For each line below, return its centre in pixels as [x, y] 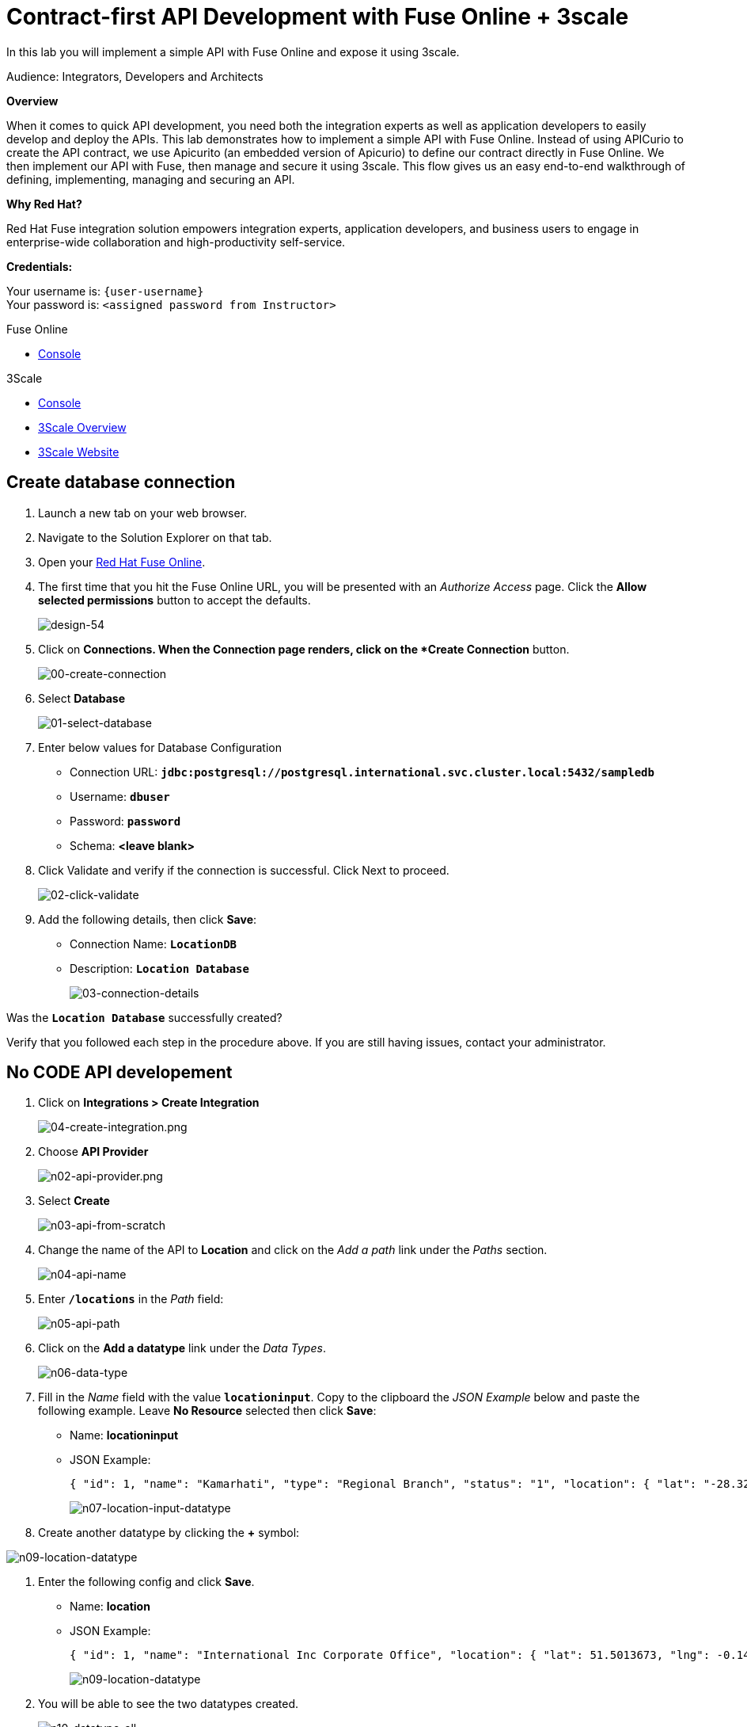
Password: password [125, 821]
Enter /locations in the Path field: [131, 1299]
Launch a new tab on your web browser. [143, 513]
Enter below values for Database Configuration [160, 747]
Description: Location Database [159, 968]
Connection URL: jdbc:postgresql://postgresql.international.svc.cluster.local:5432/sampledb [362, 772]
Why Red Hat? [44, 204]
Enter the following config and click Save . [146, 1582]
